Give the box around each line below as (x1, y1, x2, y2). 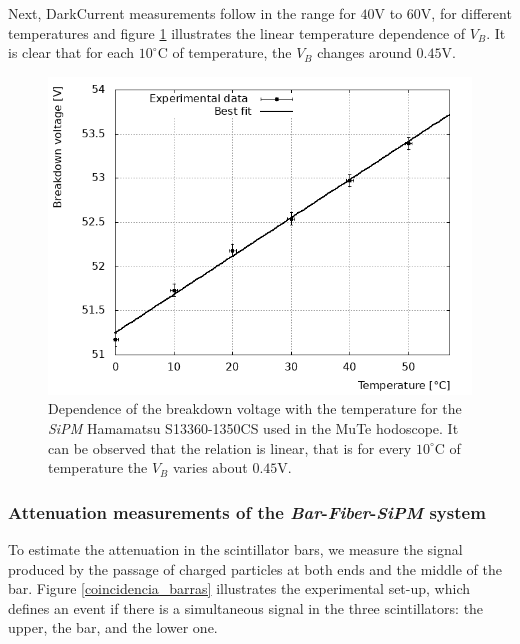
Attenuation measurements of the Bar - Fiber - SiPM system (8, 499, 486, 524)
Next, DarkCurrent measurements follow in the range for (8, 3, 356, 23)
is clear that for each (8, 42, 135, 63)
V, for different (420, 3, 512, 23)
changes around (317, 42, 412, 63)
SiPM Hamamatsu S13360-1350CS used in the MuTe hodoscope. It (48, 417, 459, 438)
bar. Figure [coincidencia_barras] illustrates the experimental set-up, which (8, 578, 470, 599)
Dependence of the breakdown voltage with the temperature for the (48, 398, 462, 419)
